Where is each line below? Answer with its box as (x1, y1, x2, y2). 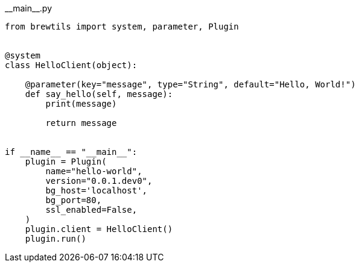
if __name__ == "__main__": (5, 147, 138, 157)
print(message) (45, 99, 117, 108)
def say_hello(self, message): (25, 89, 173, 99)
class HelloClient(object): (5, 60, 138, 70)
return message (45, 118, 117, 128)
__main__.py (5, 3, 52, 13)
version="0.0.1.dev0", (45, 176, 153, 186)
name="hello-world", (45, 166, 142, 176)
